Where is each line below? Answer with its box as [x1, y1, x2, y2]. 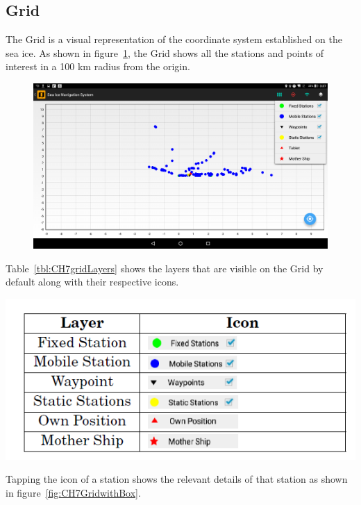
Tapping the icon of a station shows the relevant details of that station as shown [6, 472, 348, 486]
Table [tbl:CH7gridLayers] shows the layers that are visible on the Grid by [6, 260, 324, 275]
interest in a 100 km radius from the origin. [6, 59, 190, 74]
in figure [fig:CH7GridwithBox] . [6, 485, 141, 499]
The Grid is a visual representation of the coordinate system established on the [6, 32, 342, 47]
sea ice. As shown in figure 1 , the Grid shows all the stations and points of [6, 45, 324, 60]
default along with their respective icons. [6, 274, 179, 289]
